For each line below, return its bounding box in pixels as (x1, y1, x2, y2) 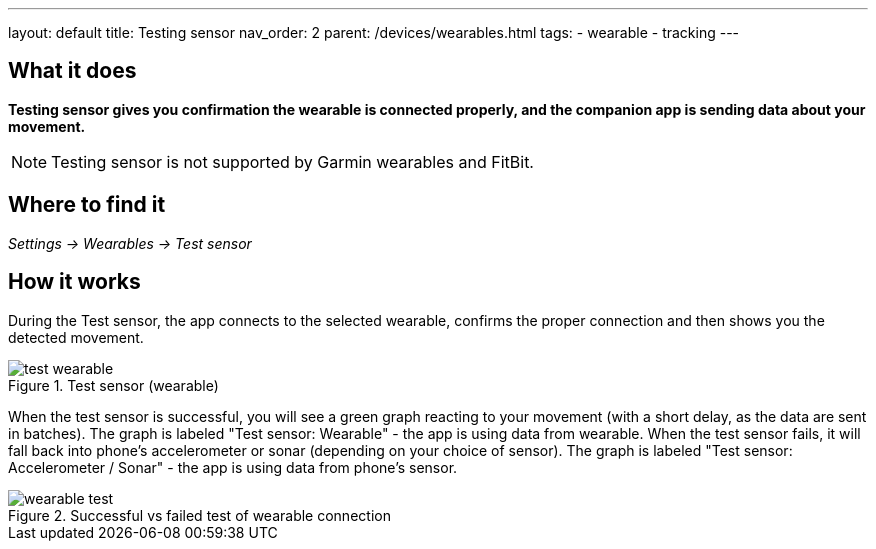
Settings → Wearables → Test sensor (8, 234, 252, 252)
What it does (8, 58, 137, 84)
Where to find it (8, 192, 166, 218)
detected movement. (8, 328, 144, 346)
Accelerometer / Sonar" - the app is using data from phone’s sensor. (8, 458, 458, 476)
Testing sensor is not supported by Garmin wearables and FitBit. (51, 151, 534, 172)
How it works (8, 269, 141, 295)
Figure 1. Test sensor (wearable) (8, 376, 219, 394)
